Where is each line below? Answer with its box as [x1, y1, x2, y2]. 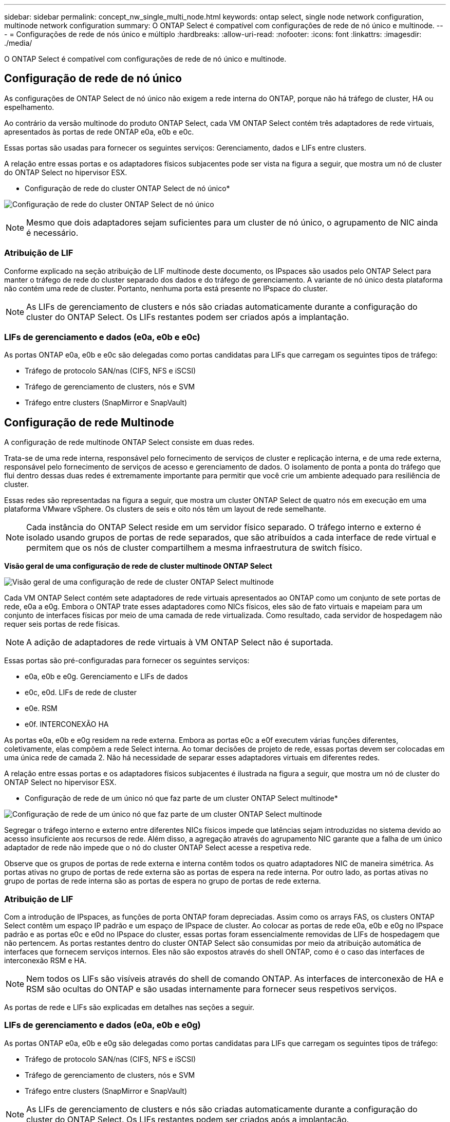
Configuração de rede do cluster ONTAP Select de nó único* [25, 183, 230, 193]
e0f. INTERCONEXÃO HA [25, 720, 109, 729]
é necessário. [26, 227, 79, 238]
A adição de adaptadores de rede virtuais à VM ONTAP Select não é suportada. [26, 637, 333, 648]
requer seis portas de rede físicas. [4, 620, 120, 629]
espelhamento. [4, 102, 54, 111]
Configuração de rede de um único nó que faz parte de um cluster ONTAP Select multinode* [25, 794, 338, 803]
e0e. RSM [25, 704, 58, 713]
